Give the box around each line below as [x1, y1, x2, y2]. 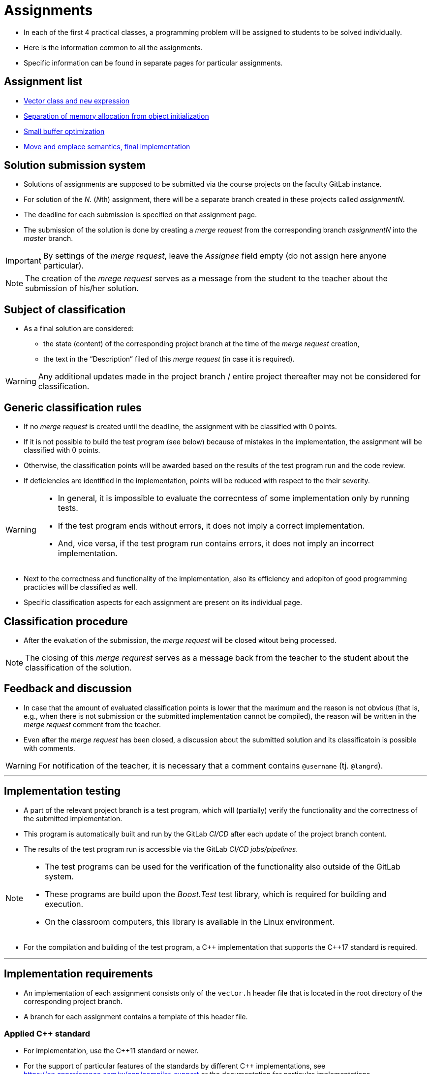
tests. [58, 503, 78, 513]
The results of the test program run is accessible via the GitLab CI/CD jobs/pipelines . [24, 844, 298, 853]
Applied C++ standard [4, 1028, 91, 1039]
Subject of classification [4, 303, 126, 316]
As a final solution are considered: [24, 324, 134, 333]
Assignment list [4, 75, 83, 88]
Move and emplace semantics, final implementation [24, 142, 190, 151]
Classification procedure [4, 615, 128, 628]
